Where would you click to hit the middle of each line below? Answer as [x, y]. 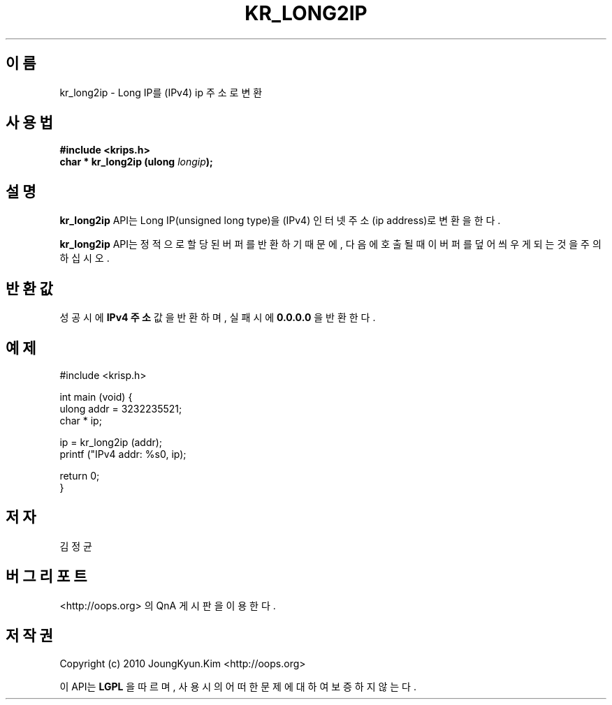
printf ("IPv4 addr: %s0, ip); [123, 454]
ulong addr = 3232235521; [121, 408]
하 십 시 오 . [85, 258]
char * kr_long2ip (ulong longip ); [136, 162]
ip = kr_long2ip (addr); [111, 442]
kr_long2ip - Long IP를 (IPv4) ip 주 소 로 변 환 [161, 92]
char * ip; [81, 420]
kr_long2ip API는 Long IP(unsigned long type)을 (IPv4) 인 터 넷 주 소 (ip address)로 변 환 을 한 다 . [280, 221]
